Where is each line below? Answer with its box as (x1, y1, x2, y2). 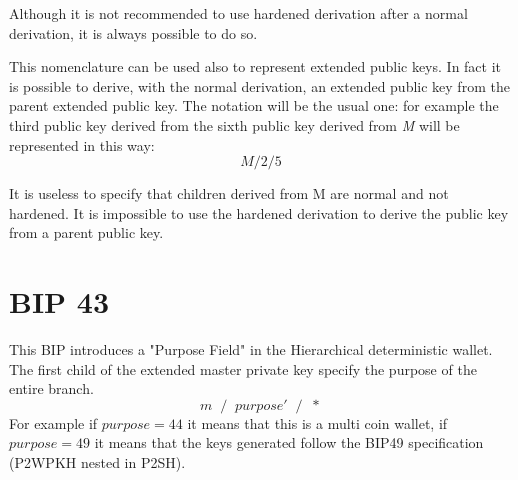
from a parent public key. (9, 222, 164, 243)
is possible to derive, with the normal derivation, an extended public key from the (9, 75, 510, 96)
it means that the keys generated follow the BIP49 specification (94, 432, 484, 453)
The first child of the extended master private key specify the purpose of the (9, 358, 477, 379)
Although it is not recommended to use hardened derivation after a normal (9, 3, 468, 23)
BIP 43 (9, 281, 110, 322)
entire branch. (9, 378, 94, 399)
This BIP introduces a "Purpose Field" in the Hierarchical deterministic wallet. (9, 339, 493, 360)
